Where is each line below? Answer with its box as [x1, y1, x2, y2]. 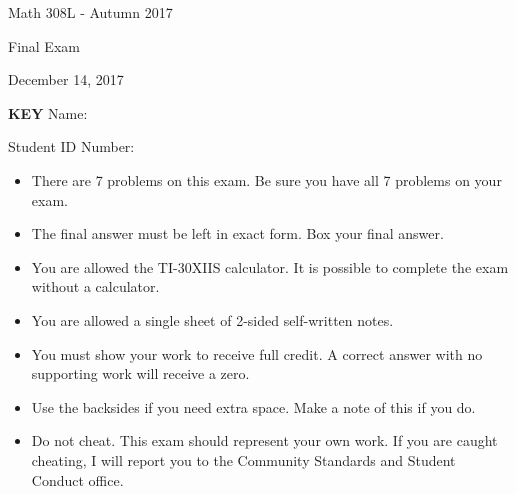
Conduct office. [31, 469, 124, 490]
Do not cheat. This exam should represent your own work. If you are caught [31, 430, 498, 451]
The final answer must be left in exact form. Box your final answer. [31, 223, 444, 244]
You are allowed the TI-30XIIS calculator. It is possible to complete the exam [31, 256, 509, 277]
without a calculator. [31, 276, 160, 297]
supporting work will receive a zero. [31, 363, 250, 384]
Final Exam [8, 35, 80, 56]
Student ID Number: [8, 136, 135, 157]
